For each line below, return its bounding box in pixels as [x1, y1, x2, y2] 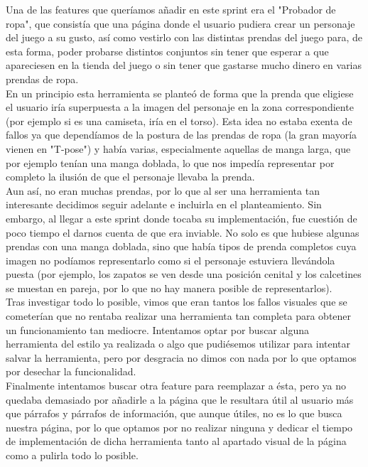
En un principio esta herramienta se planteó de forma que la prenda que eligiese [6, 85, 354, 100]
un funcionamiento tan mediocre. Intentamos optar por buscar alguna [6, 322, 309, 337]
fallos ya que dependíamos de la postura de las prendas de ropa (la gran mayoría [6, 127, 357, 142]
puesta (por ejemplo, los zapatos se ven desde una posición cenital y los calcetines [6, 267, 362, 281]
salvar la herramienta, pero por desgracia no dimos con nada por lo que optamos [6, 350, 357, 365]
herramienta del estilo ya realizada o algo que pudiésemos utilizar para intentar [6, 336, 351, 351]
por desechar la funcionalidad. [6, 364, 136, 379]
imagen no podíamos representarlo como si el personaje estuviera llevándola [6, 252, 335, 267]
